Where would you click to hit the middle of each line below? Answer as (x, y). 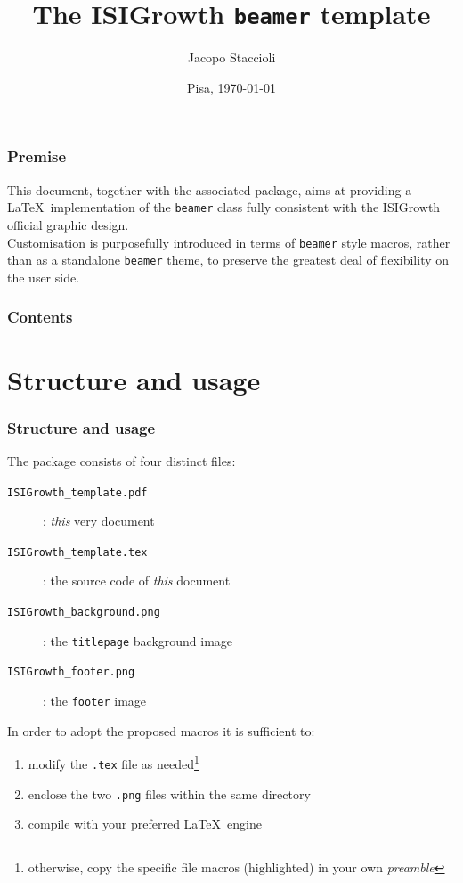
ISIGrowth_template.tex (77, 552)
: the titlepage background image (138, 640)
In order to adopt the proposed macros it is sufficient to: (161, 730)
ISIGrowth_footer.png (71, 672)
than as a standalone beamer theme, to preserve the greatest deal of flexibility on (228, 260)
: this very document (99, 521)
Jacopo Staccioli (231, 57)
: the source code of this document (137, 580)
